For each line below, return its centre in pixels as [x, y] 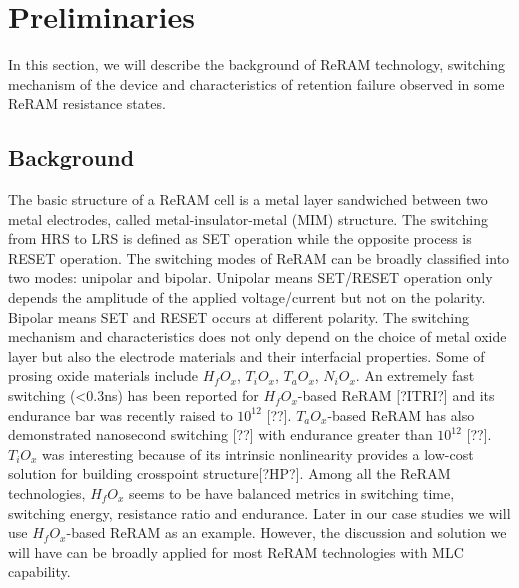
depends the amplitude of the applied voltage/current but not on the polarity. [247, 297]
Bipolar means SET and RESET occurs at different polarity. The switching [239, 316]
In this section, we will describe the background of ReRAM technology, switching [256, 64]
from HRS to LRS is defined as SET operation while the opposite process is [240, 238]
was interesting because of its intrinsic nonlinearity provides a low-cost [258, 453]
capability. [39, 571]
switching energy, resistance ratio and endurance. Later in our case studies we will [259, 512]
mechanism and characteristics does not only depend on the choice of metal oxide [257, 336]
